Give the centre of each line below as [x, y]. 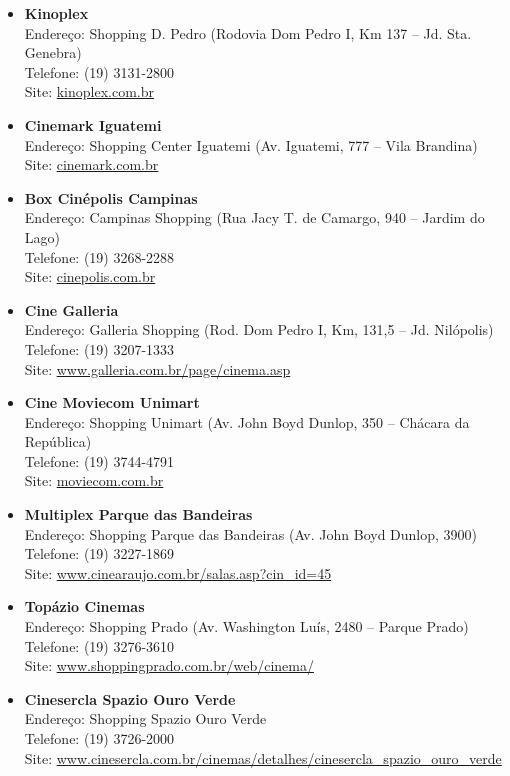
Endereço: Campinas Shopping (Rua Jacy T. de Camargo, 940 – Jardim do [254, 217]
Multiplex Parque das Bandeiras [138, 514]
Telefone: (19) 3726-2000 [99, 738]
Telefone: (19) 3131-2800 [99, 71]
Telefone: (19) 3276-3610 [99, 645]
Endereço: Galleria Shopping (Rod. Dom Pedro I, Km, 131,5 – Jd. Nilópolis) [259, 329]
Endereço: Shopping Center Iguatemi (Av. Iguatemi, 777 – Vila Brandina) [251, 144]
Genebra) [53, 52]
